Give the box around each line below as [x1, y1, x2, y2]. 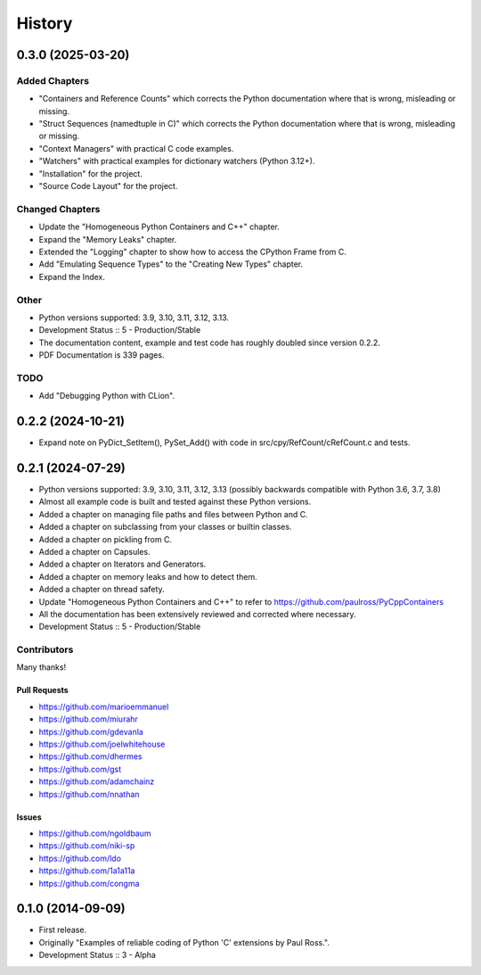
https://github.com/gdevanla [38, 726, 144, 737]
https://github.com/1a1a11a [38, 865, 135, 876]
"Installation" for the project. [38, 168, 143, 178]
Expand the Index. [38, 271, 106, 282]
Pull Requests [16, 685, 69, 696]
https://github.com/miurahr [38, 714, 138, 724]
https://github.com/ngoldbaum [38, 828, 151, 839]
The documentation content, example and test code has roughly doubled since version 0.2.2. [38, 337, 380, 348]
